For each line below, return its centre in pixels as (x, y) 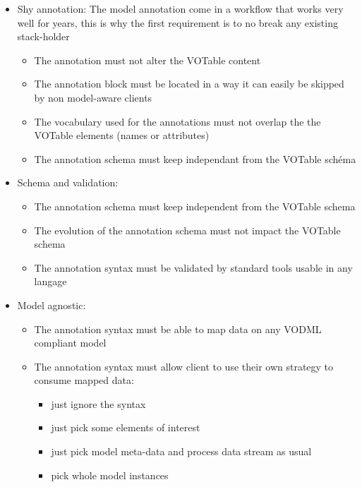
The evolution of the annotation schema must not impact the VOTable (187, 230)
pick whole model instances (110, 475)
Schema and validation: (68, 182)
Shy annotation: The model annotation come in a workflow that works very (180, 8)
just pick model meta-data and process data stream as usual (181, 451)
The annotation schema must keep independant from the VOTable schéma (195, 158)
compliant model (70, 343)
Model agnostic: (52, 305)
